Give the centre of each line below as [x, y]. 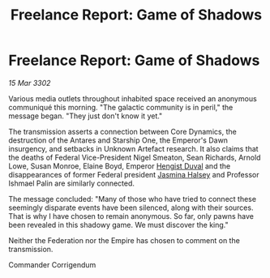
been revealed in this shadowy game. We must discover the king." [118, 225]
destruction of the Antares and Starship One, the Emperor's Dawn [118, 140]
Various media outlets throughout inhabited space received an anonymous [133, 98]
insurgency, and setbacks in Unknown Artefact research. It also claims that [133, 148]
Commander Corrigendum [52, 264]
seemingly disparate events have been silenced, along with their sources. [131, 207]
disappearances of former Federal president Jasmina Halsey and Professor [134, 174]
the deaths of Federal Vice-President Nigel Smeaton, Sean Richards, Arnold [135, 157]
